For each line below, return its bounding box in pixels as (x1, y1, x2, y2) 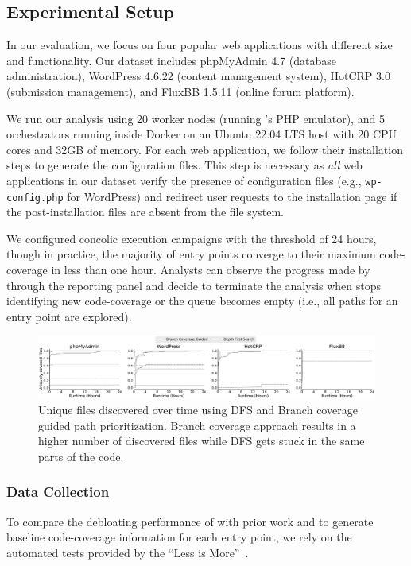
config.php (6, 192, 64, 204)
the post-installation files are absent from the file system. (6, 204, 284, 220)
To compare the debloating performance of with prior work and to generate (6, 513, 374, 529)
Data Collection (6, 482, 110, 502)
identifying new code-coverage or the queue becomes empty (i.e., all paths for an (6, 293, 398, 309)
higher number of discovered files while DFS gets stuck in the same (38, 432, 365, 449)
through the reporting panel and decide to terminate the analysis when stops (6, 277, 382, 293)
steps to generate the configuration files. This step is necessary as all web (6, 157, 363, 173)
